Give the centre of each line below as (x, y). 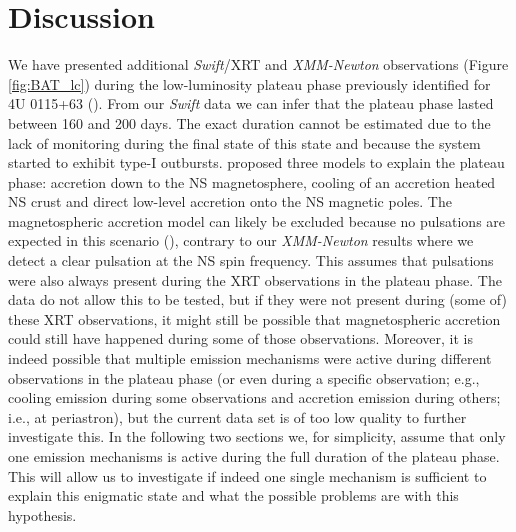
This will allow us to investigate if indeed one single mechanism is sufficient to (247, 475)
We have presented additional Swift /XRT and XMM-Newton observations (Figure (258, 64)
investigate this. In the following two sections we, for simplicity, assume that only (257, 436)
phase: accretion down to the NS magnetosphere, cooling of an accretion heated (252, 181)
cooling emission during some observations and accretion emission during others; (254, 397)
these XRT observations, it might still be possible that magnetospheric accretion (254, 318)
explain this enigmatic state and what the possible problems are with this (233, 495)
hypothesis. (42, 514)
